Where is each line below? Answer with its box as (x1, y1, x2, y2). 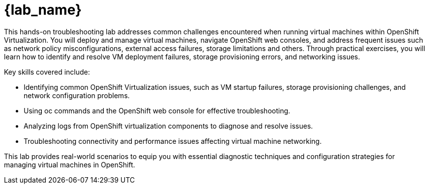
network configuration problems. (24, 91, 130, 100)
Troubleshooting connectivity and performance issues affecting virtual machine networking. (24, 136, 322, 145)
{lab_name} (4, 1, 82, 18)
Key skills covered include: (4, 67, 90, 76)
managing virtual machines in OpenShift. (4, 160, 135, 169)
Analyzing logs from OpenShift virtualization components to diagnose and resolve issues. (24, 121, 313, 130)
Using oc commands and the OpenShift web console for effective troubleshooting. (24, 106, 290, 115)
